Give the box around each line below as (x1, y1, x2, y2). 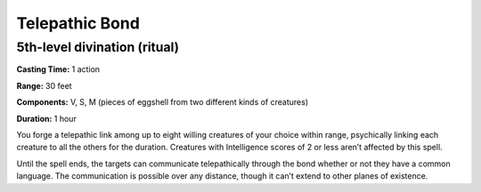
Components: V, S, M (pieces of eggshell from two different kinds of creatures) (16, 97, 309, 108)
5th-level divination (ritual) (16, 39, 180, 55)
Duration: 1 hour (16, 113, 77, 124)
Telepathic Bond (16, 13, 140, 33)
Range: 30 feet (16, 80, 72, 91)
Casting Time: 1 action (16, 64, 101, 75)
